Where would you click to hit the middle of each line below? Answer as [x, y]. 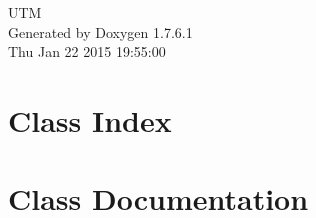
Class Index [90, 119]
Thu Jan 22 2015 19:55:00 [87, 51]
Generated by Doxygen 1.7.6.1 [100, 31]
